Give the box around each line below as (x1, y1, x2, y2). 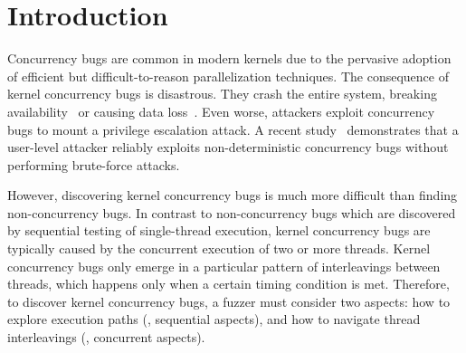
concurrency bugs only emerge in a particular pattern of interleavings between (7, 256, 441, 275)
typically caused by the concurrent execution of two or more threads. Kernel (7, 239, 431, 258)
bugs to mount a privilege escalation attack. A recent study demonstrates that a (7, 119, 459, 138)
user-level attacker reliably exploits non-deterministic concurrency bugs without (7, 138, 449, 157)
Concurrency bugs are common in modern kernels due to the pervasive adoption (7, 49, 452, 68)
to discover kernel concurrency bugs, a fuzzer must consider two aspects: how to (7, 291, 451, 310)
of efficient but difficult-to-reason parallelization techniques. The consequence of (7, 66, 449, 85)
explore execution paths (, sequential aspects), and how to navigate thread (7, 310, 421, 329)
